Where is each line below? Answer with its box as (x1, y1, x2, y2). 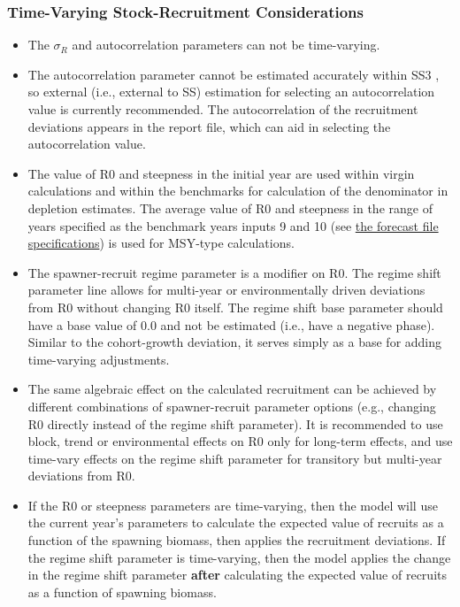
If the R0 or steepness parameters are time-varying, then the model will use (27, 496, 438, 514)
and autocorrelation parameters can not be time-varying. (72, 35, 380, 54)
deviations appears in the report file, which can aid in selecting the (27, 117, 391, 135)
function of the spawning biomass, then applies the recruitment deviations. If (27, 531, 446, 549)
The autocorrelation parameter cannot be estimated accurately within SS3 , (27, 65, 440, 83)
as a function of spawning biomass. (27, 582, 217, 601)
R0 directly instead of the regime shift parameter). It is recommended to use (27, 414, 443, 433)
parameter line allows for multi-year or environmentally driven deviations (27, 280, 425, 299)
